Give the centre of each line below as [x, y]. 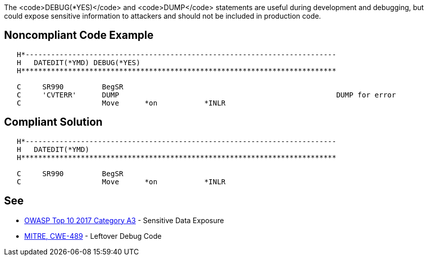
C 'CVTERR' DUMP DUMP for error [206, 95]
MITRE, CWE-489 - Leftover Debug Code [93, 236]
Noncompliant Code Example [79, 35]
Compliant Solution [53, 122]
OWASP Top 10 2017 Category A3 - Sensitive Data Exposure [124, 220]
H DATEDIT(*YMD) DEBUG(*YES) [79, 62]
